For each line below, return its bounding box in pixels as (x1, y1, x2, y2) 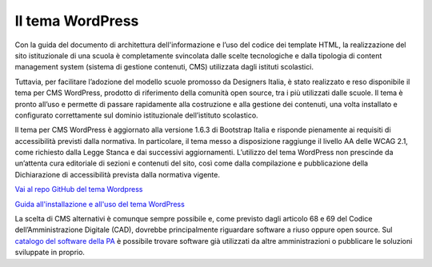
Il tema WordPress (14, 12, 139, 30)
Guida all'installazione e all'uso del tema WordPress (14, 199, 186, 209)
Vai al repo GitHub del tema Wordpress (14, 185, 143, 194)
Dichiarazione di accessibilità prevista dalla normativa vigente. (14, 169, 220, 179)
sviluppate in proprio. (14, 248, 86, 257)
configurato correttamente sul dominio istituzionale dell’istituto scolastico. (14, 110, 259, 120)
